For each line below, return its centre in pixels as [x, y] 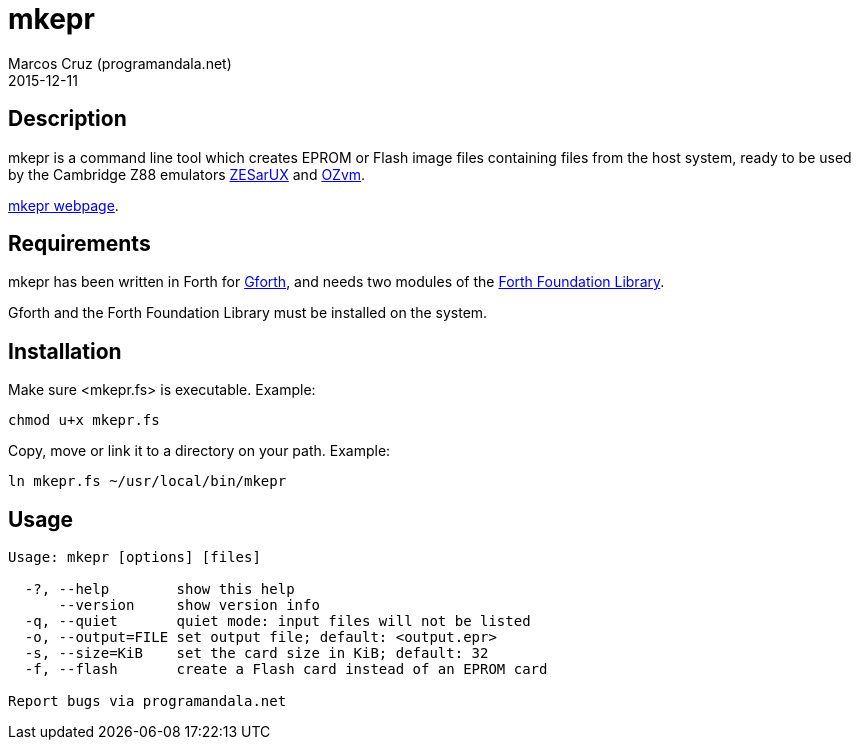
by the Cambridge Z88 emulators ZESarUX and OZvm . [187, 174]
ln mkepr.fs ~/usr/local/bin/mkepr [147, 481]
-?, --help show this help [159, 589]
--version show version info [189, 605]
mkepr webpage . [63, 205]
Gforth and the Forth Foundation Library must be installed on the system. [248, 313]
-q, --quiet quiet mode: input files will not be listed [277, 621]
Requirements [79, 244]
